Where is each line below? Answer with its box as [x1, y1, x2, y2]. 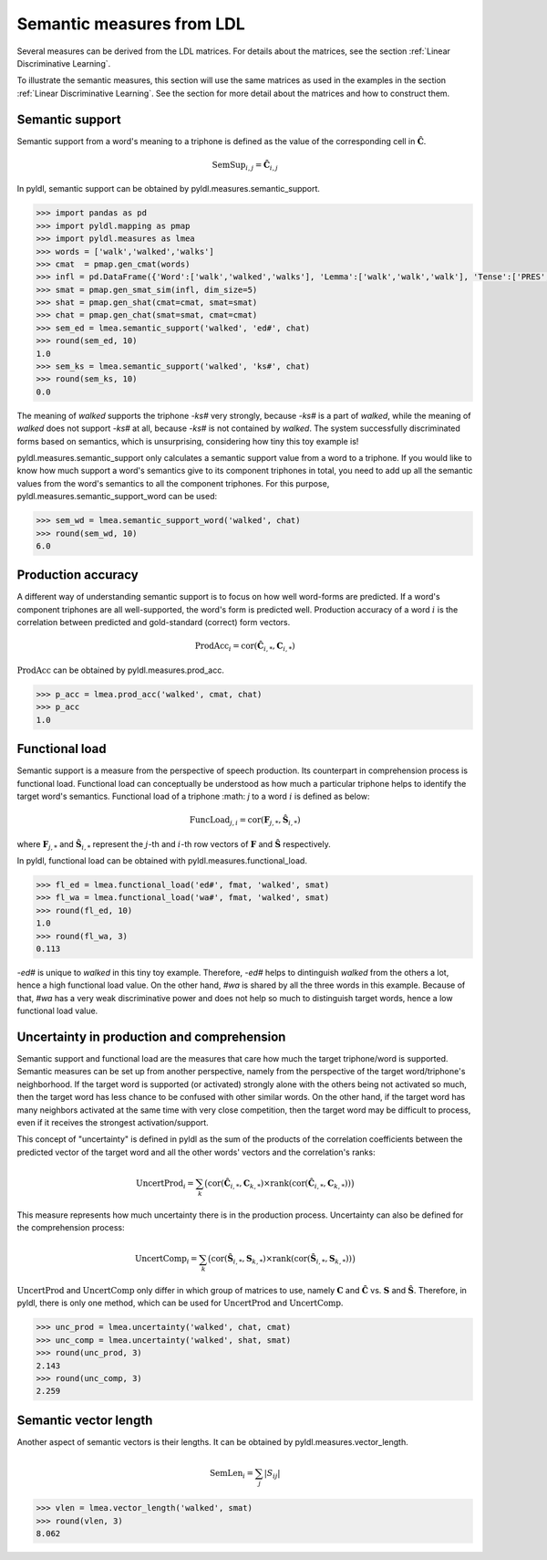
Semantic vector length [16, 1412, 153, 1428]
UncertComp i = [134, 1253, 198, 1266]
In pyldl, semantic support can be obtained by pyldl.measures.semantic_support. [16, 183, 321, 194]
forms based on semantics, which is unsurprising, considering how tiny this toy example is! [16, 435, 359, 446]
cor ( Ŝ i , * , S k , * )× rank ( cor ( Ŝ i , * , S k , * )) [211, 1253, 353, 1266]
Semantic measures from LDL [16, 14, 245, 34]
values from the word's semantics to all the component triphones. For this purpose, [16, 477, 330, 488]
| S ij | [263, 1468, 281, 1481]
